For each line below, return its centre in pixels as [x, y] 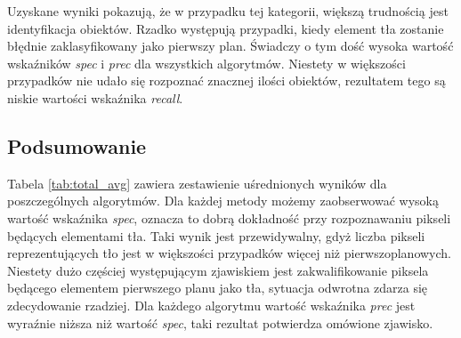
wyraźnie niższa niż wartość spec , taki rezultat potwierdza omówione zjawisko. [220, 322]
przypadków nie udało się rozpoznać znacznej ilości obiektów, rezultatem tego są [226, 80]
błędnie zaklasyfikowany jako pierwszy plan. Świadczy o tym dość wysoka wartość [230, 46]
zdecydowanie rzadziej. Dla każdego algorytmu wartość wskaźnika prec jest [211, 305]
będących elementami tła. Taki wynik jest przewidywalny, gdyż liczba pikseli [216, 235]
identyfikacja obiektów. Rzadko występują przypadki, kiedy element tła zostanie [226, 28]
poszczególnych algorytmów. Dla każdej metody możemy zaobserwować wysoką [223, 201]
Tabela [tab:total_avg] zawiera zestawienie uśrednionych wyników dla [197, 183]
